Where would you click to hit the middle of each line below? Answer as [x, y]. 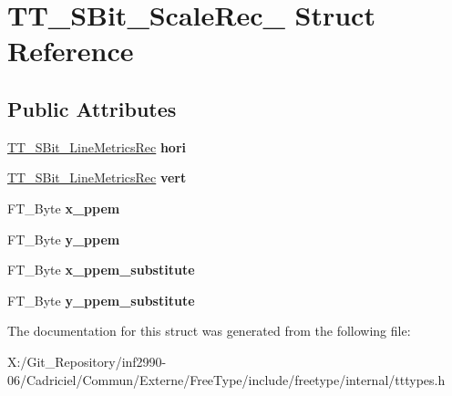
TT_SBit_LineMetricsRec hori [97, 146]
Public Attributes [92, 108]
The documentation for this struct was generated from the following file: [209, 331]
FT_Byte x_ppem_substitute [101, 270]
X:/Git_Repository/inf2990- [87, 361]
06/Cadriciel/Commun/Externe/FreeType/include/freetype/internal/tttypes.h [226, 379]
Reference [71, 51]
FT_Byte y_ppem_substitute [101, 300]
